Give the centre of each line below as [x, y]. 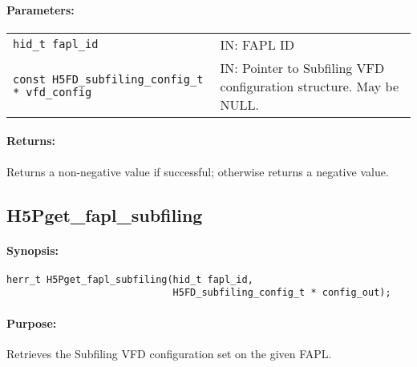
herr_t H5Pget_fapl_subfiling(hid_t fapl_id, [130, 279]
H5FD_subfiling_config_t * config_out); [282, 293]
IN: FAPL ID [257, 44]
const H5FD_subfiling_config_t [108, 80]
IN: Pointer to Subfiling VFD [302, 67]
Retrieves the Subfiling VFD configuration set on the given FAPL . [169, 353]
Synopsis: [33, 250]
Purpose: [32, 323]
